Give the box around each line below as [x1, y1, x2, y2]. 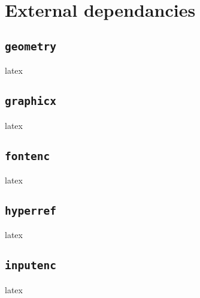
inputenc [5, 259, 56, 272]
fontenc [5, 149, 50, 162]
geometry [5, 40, 56, 53]
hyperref [5, 204, 56, 217]
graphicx [5, 95, 56, 108]
